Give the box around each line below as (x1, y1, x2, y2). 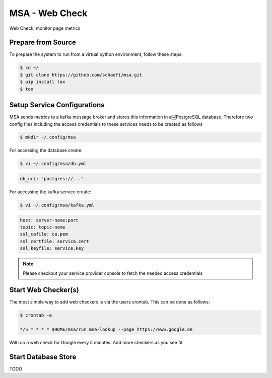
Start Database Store (9, 352, 77, 361)
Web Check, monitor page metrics (9, 25, 81, 31)
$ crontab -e (20, 313, 52, 318)
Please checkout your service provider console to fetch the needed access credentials (23, 270, 203, 276)
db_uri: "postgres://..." (20, 176, 84, 182)
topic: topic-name (20, 224, 65, 230)
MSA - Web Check (9, 8, 88, 19)
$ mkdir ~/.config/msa (20, 134, 76, 140)
